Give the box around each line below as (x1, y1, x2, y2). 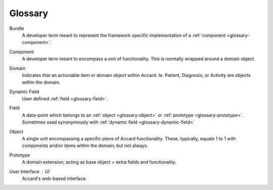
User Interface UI (9, 168, 50, 174)
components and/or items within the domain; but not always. (22, 142, 149, 149)
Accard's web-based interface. (22, 175, 87, 181)
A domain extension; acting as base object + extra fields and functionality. (22, 159, 176, 165)
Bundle (9, 25, 24, 31)
